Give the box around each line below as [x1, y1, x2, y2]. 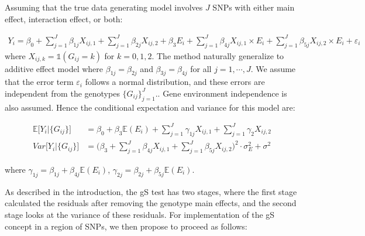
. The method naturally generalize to [151, 49, 284, 61]
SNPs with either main [212, 1, 295, 13]
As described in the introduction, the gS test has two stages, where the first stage [5, 185, 297, 197]
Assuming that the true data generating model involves [5, 1, 203, 13]
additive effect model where [5, 62, 104, 74]
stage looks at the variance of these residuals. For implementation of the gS [5, 208, 275, 220]
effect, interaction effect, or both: [5, 12, 123, 25]
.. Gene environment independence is [155, 87, 287, 99]
